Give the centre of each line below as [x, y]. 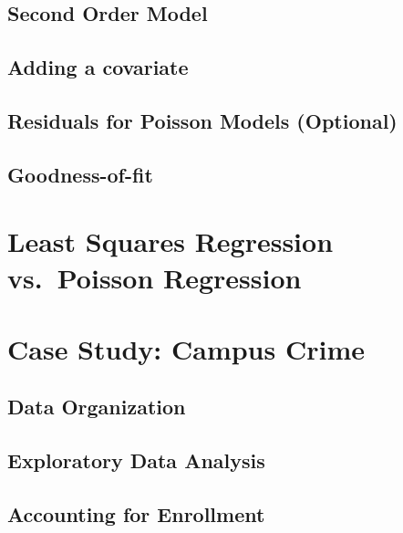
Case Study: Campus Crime [186, 348]
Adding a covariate [98, 67]
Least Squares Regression [170, 241]
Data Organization [97, 407]
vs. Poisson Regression [155, 277]
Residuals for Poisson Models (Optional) [202, 120]
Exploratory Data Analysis [136, 460]
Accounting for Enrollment [136, 514]
